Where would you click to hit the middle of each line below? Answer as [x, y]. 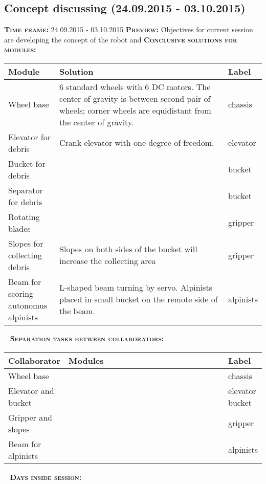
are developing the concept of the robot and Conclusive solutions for [121, 39]
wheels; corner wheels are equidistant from [135, 110]
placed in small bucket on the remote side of [139, 299]
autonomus [28, 305]
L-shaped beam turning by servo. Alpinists [136, 288]
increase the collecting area [108, 261]
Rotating [24, 216]
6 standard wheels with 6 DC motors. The [135, 86]
